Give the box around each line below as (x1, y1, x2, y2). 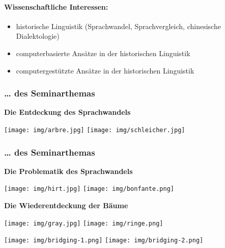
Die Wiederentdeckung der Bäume (4, 200, 128, 211)
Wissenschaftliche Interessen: (4, 1, 108, 12)
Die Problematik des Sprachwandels (4, 165, 133, 176)
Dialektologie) (16, 31, 60, 41)
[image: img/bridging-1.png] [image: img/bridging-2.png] (4, 237, 204, 244)
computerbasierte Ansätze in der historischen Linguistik (16, 47, 190, 58)
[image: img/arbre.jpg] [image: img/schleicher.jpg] (4, 126, 185, 134)
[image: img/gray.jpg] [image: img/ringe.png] (4, 219, 163, 227)
